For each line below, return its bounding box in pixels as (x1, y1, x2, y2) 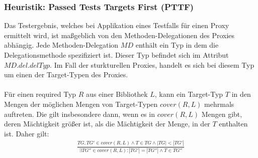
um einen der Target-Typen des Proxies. (4, 69, 128, 80)
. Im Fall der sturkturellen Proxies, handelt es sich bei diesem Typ (50, 59, 254, 70)
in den (231, 89, 251, 99)
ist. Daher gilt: (4, 128, 49, 138)
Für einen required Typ (4, 89, 76, 99)
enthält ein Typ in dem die (135, 40, 219, 50)
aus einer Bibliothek (86, 89, 148, 99)
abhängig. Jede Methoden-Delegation (4, 40, 119, 50)
